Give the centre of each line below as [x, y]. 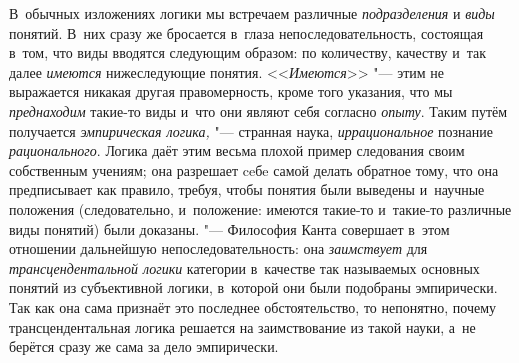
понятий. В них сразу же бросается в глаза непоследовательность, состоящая [246, 32]
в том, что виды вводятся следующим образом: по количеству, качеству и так [247, 52]
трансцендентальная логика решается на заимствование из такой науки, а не [242, 326]
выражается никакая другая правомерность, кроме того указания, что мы [231, 91]
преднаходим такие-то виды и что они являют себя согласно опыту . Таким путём [258, 110]
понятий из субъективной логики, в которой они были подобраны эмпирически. [253, 287]
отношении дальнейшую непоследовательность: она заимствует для [218, 248]
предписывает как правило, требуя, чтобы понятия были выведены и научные [247, 189]
